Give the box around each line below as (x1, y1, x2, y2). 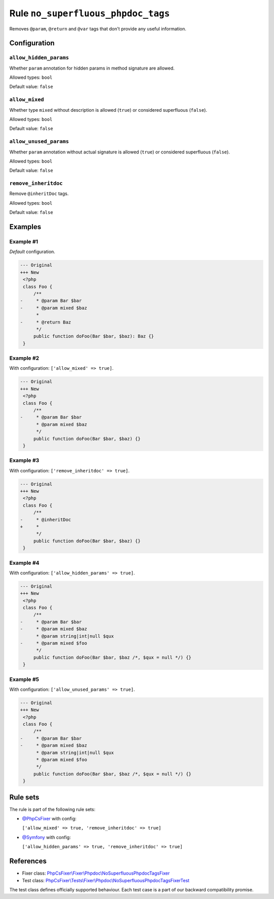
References (9, 857, 47, 865)
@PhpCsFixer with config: (22, 816, 77, 822)
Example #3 (9, 457, 40, 464)
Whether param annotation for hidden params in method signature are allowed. (9, 65, 175, 71)
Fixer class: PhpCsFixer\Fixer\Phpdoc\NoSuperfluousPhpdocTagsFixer (22, 870, 170, 876)
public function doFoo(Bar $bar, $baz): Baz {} (33, 333, 154, 339)
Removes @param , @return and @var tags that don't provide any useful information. (9, 25, 187, 31)
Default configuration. (9, 249, 55, 255)
